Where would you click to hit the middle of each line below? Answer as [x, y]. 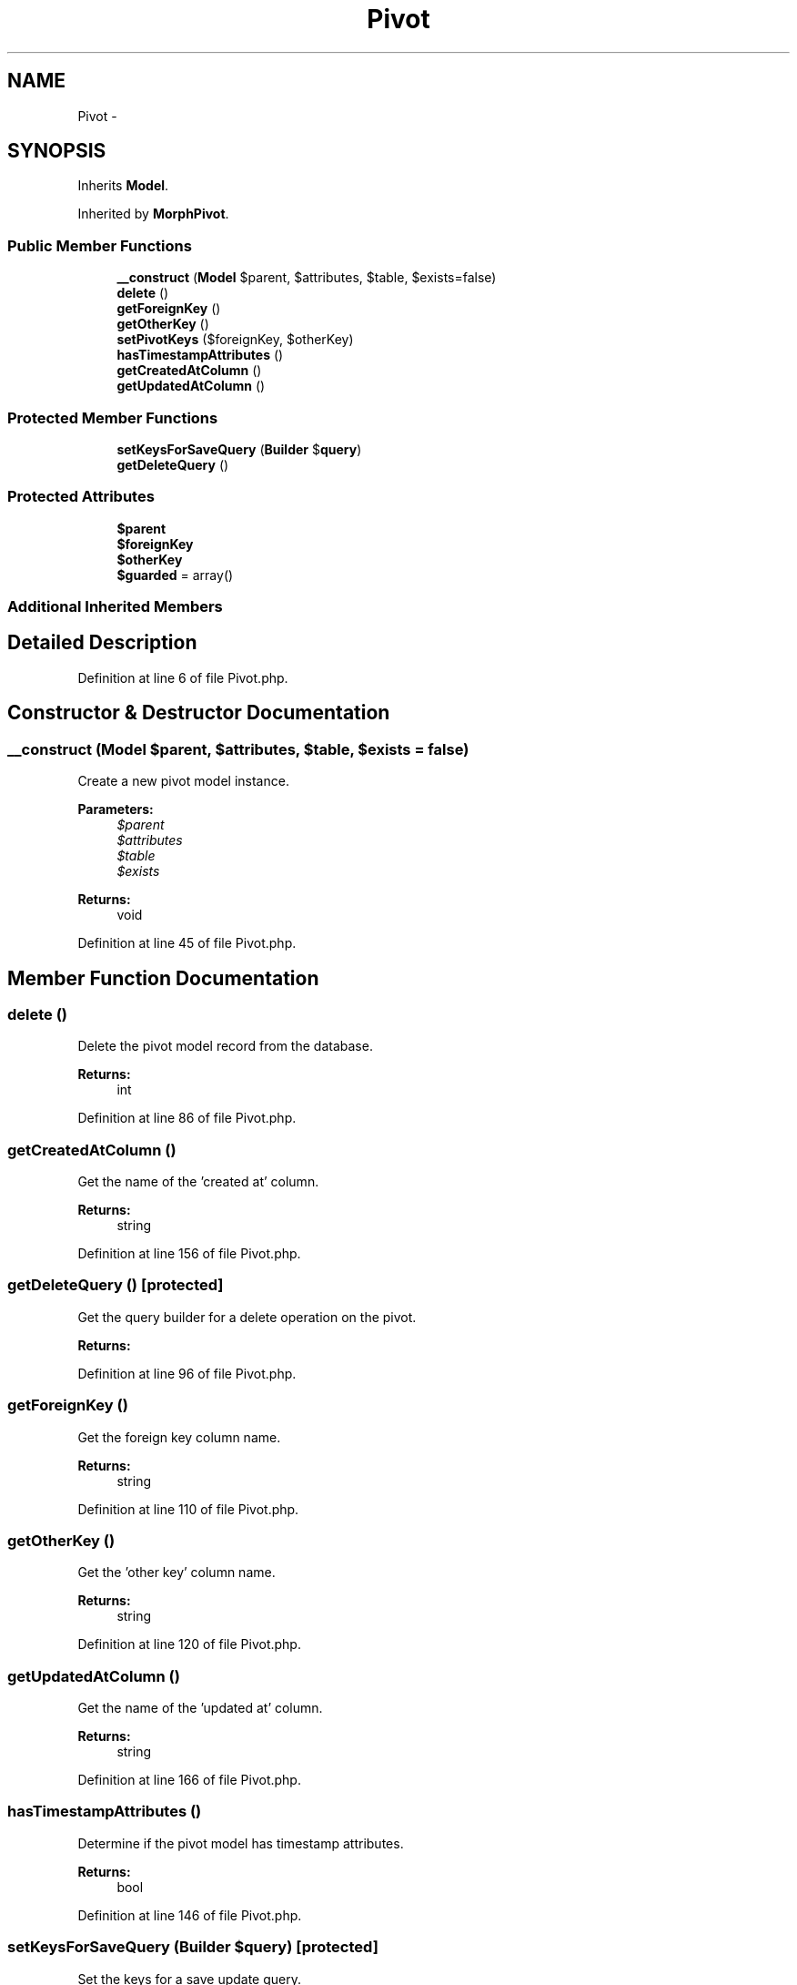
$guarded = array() [175, 575]
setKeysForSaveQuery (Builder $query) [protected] [193, 1947]
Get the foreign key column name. [179, 1437]
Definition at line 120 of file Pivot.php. [189, 1644]
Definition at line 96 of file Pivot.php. [187, 1373]
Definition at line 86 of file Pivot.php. [187, 1118]
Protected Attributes [81, 497]
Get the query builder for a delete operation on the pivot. [247, 1317]
